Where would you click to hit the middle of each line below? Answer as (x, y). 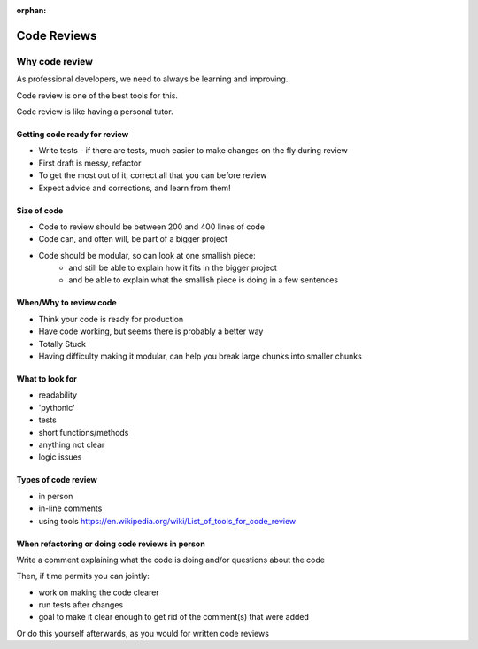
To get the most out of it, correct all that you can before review (153, 175)
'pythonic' (57, 407)
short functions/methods (84, 432)
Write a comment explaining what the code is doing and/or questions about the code (170, 560)
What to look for (46, 379)
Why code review (54, 61)
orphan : (31, 10)
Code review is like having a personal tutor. (95, 112)
